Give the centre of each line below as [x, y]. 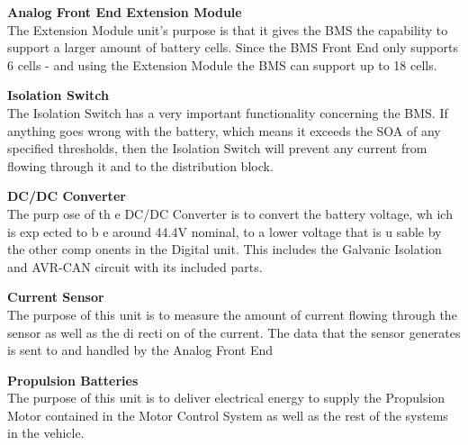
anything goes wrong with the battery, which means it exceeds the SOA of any [224, 130]
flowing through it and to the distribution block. [140, 165]
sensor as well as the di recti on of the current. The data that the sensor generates [234, 332]
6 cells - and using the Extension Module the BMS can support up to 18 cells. [222, 64]
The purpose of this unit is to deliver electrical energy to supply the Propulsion [226, 398]
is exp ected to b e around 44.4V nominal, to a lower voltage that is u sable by [225, 231]
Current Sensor [56, 297]
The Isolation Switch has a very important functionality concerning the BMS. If [228, 112]
